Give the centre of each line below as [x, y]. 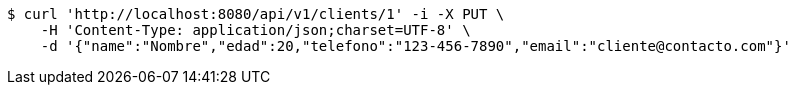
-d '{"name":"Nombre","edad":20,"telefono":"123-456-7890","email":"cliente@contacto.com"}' [415, 46]
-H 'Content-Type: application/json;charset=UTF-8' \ [255, 30]
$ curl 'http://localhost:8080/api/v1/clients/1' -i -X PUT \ [256, 14]
